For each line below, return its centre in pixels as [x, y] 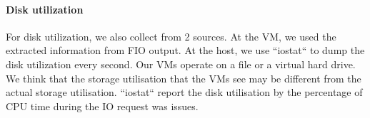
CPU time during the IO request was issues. [102, 106]
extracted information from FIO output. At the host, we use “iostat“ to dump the [185, 50]
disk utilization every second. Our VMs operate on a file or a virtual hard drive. [181, 64]
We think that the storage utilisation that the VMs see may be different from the [184, 78]
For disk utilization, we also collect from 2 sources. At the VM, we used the [171, 36]
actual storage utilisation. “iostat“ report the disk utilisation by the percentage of [184, 92]
